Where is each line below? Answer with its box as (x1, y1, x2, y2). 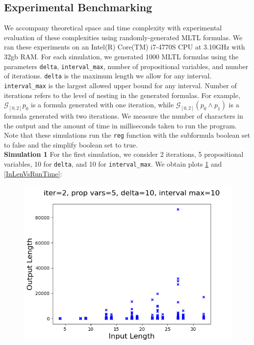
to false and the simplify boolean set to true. (4, 139, 138, 149)
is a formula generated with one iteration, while (31, 99, 174, 110)
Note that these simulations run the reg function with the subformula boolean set (4, 130, 251, 140)
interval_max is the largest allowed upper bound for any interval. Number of (4, 80, 237, 90)
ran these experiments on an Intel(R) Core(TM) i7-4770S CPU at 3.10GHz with (4, 42, 245, 52)
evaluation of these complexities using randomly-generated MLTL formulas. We (4, 32, 243, 42)
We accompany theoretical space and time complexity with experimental (4, 23, 222, 33)
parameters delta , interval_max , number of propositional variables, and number (4, 61, 249, 71)
